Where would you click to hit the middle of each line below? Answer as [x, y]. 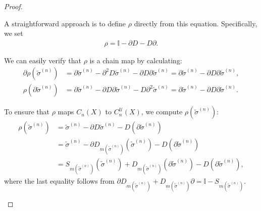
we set [14, 33]
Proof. [13, 6]
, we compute [162, 112]
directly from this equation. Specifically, [196, 23]
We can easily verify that [43, 60]
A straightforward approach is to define [65, 23]
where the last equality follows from [59, 180]
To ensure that [27, 112]
